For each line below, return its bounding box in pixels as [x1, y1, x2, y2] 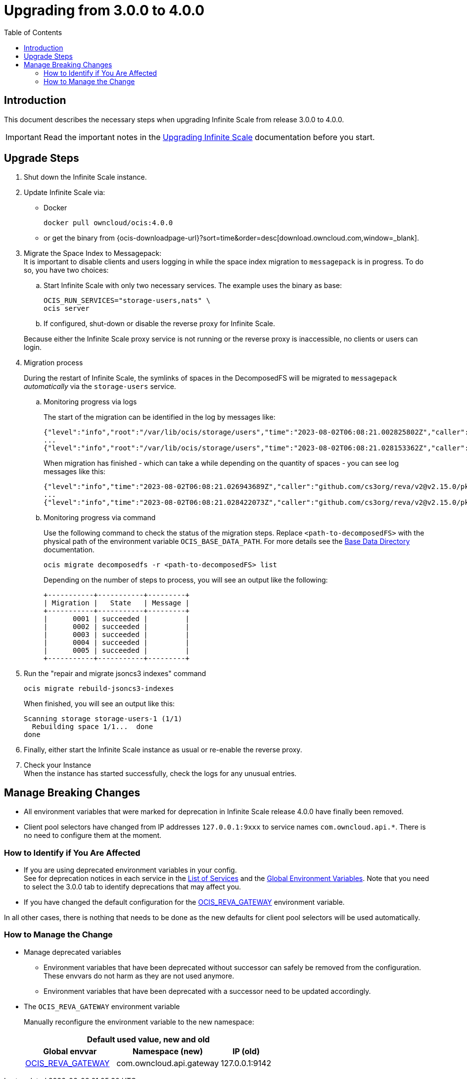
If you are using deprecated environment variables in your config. [24, 866, 237, 875]
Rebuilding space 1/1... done [32, 723, 153, 731]
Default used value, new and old [87, 1034, 210, 1044]
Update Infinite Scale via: [24, 188, 105, 197]
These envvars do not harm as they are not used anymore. [44, 971, 234, 980]
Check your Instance [24, 761, 92, 770]
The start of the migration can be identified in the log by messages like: [44, 413, 276, 422]
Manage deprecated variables [24, 947, 121, 956]
